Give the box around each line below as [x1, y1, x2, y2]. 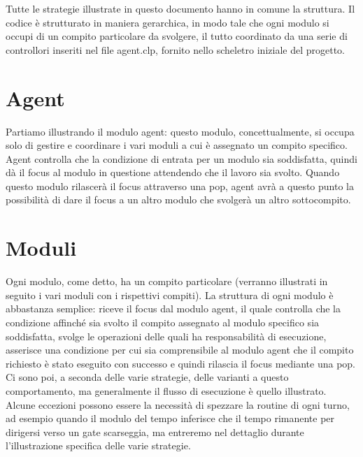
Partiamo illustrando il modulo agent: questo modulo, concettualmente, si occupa [6, 124, 355, 138]
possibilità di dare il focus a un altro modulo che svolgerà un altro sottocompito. [6, 192, 351, 207]
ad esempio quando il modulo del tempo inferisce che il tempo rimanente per [6, 411, 335, 426]
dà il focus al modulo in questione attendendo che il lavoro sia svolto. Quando [6, 165, 340, 180]
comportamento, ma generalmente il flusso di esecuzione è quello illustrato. [6, 383, 327, 398]
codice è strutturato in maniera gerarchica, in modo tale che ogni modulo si [6, 15, 329, 29]
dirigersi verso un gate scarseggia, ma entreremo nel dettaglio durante [6, 424, 304, 439]
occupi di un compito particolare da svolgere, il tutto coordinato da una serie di [6, 29, 348, 43]
